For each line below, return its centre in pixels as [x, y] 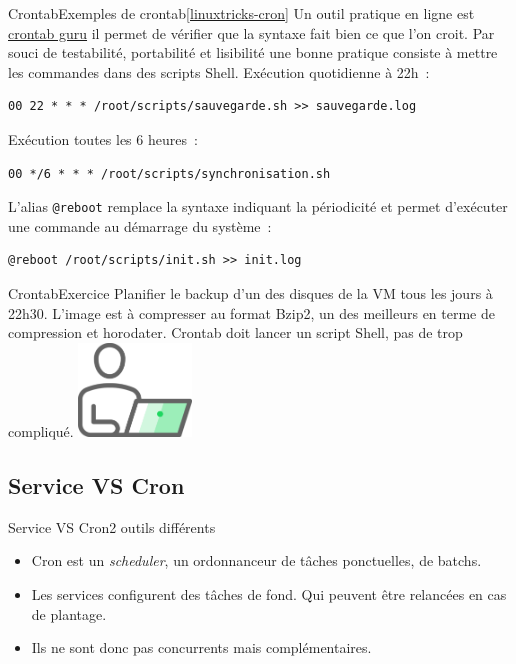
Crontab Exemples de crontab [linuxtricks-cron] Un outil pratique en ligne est [241, 13]
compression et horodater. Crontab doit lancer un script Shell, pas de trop [235, 332]
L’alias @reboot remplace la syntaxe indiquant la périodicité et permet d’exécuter [258, 206]
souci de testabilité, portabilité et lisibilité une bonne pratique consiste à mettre [253, 52]
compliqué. [41, 430]
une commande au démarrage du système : [140, 225]
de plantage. [69, 613]
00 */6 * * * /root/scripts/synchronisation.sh [169, 173]
